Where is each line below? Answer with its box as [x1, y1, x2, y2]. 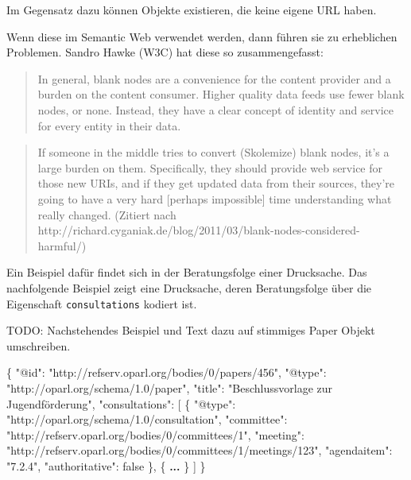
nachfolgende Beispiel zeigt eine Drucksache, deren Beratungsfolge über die [6, 279, 372, 296]
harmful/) [37, 237, 87, 254]
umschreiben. [6, 337, 71, 354]
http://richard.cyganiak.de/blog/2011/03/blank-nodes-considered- [37, 222, 360, 238]
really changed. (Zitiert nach [37, 206, 176, 223]
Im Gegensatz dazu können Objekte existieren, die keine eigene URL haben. [6, 2, 377, 17]
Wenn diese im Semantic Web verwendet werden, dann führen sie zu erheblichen [6, 28, 397, 45]
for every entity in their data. [37, 117, 181, 134]
